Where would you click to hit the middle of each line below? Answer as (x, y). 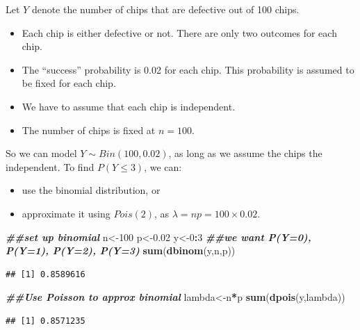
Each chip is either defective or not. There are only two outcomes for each (179, 32)
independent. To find (50, 166)
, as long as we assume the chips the (245, 153)
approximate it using (66, 213)
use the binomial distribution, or (91, 190)
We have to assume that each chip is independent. (129, 106)
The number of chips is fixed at (89, 130)
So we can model (41, 153)
